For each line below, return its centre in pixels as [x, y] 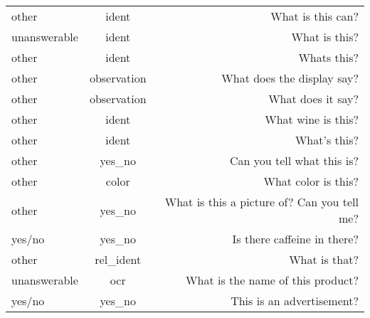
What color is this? [311, 181]
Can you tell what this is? [294, 160]
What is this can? [314, 16]
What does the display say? [290, 78]
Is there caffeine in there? [295, 239]
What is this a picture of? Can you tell [261, 202]
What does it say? [313, 99]
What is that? [324, 259]
